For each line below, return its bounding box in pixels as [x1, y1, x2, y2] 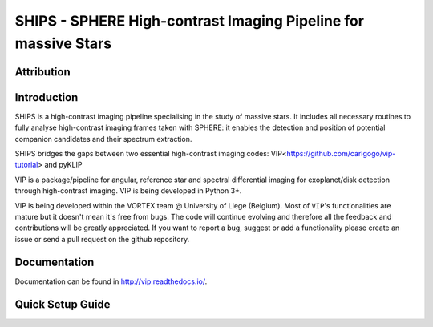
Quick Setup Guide [14, 297, 111, 311]
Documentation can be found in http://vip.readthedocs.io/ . [14, 277, 208, 286]
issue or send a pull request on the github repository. [14, 234, 190, 244]
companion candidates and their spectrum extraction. [14, 134, 192, 143]
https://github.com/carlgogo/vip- [286, 149, 396, 159]
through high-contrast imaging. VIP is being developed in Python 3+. [14, 186, 242, 196]
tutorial [14, 160, 38, 170]
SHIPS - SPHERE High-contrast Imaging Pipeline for [14, 12, 365, 30]
